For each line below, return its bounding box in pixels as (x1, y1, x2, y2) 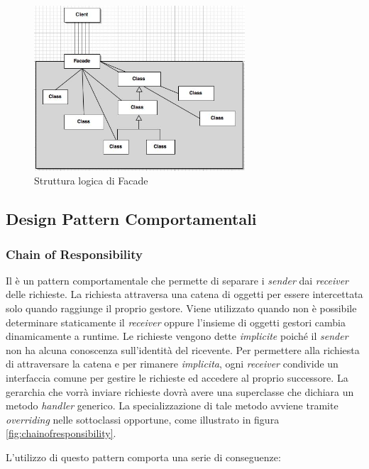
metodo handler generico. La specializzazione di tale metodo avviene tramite (6, 398, 338, 413)
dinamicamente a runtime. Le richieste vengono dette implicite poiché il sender (6, 329, 348, 343)
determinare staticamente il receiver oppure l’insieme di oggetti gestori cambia (6, 314, 346, 329)
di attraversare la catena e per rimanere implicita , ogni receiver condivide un (6, 356, 338, 371)
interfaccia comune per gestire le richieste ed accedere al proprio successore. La (6, 370, 348, 385)
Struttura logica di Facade (34, 173, 148, 188)
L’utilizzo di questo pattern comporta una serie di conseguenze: (6, 449, 281, 464)
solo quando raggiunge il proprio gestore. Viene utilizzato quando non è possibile (6, 301, 357, 315)
